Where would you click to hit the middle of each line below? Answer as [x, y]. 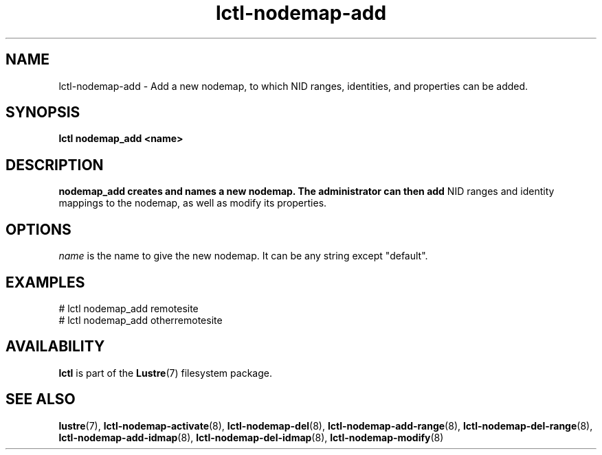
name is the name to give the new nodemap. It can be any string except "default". [243, 256]
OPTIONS [38, 229]
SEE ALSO [41, 399]
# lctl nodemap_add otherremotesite [141, 320]
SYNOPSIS [43, 113]
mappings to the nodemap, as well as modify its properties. [193, 203]
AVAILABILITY [55, 347]
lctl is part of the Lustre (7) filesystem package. [165, 373]
